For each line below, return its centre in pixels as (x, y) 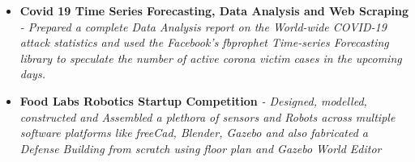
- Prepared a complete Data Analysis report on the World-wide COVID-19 (203, 26)
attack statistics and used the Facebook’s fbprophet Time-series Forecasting (204, 42)
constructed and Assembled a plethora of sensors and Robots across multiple (207, 116)
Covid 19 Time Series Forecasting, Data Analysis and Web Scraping (214, 10)
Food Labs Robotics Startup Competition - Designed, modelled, (193, 100)
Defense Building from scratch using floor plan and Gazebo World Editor (201, 148)
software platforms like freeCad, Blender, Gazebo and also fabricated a (194, 133)
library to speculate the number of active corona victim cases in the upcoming (211, 58)
